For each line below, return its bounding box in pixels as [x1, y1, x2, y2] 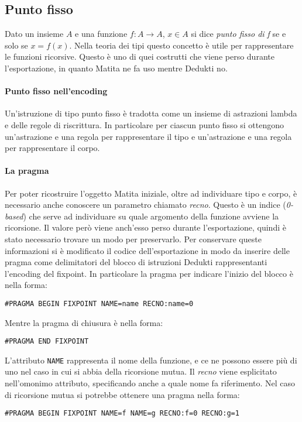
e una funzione [75, 28, 128, 40]
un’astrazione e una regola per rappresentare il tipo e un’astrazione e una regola [5, 130, 292, 142]
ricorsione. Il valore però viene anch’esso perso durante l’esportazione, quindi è [5, 221, 286, 234]
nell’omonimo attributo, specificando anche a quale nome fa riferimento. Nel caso [5, 377, 296, 389]
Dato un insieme [5, 28, 64, 40]
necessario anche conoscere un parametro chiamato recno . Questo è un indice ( [5, 198, 286, 211]
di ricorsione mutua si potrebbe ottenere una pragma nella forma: [5, 388, 240, 400]
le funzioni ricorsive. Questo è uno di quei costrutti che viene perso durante [5, 50, 274, 63]
